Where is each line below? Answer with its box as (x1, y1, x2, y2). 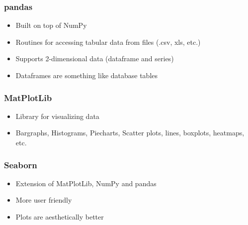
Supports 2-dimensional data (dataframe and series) (15, 53, 174, 64)
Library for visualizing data (15, 111, 99, 121)
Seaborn (4, 158, 37, 171)
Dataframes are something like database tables (15, 70, 158, 80)
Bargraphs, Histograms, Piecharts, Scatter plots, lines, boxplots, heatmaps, (15, 127, 245, 138)
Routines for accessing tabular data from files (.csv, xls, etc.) (15, 36, 201, 47)
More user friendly (15, 195, 72, 205)
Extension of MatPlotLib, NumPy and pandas (15, 178, 157, 188)
